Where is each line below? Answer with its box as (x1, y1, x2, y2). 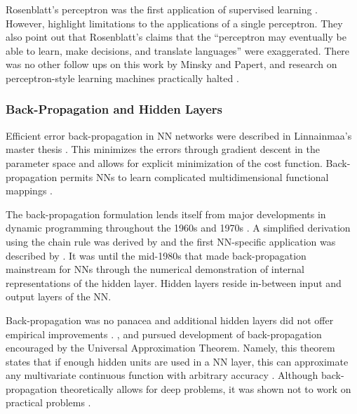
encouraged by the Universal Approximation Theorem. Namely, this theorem (6, 340, 335, 355)
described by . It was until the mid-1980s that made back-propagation (6, 248, 307, 262)
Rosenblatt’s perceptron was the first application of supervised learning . (6, 2, 318, 16)
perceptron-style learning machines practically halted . (6, 70, 239, 85)
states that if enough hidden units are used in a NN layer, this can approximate (6, 354, 349, 368)
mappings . (6, 183, 53, 198)
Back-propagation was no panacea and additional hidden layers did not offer (6, 312, 334, 327)
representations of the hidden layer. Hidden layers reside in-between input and (6, 275, 342, 290)
